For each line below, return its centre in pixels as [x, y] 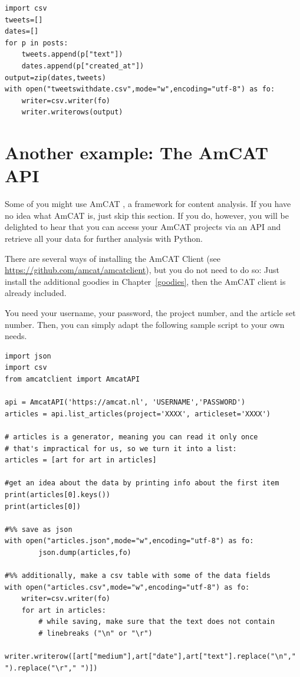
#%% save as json [39, 529]
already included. [36, 293]
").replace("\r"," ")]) [51, 668]
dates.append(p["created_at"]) [83, 66]
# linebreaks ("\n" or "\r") [95, 634]
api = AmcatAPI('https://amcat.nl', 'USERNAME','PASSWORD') [125, 402]
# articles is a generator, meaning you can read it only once [131, 437]
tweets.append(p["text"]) [72, 55]
